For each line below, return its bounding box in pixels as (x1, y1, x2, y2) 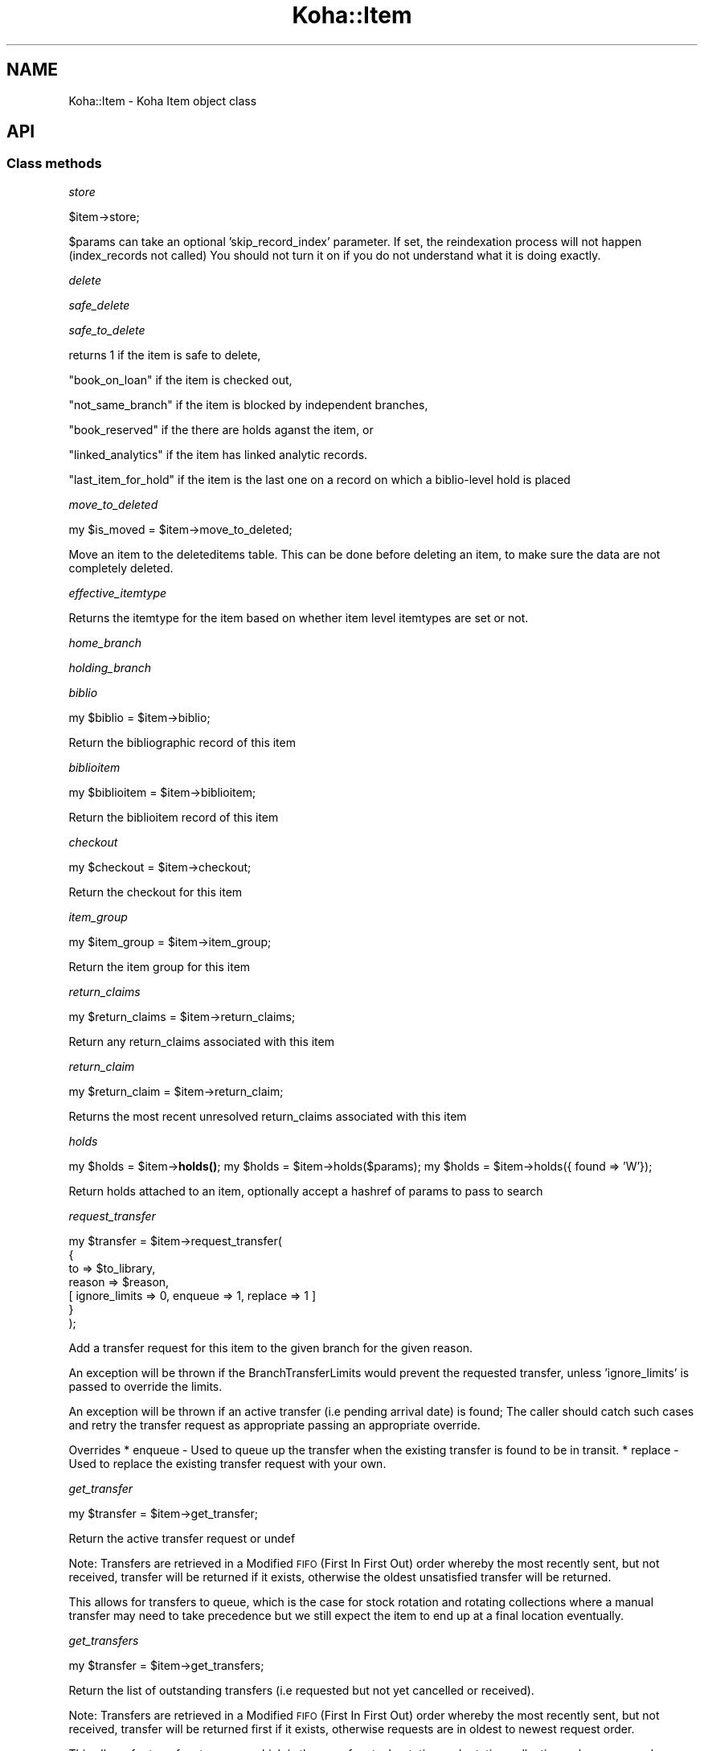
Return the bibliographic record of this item (68, 735, 296, 749)
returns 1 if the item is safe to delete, (68, 347, 261, 362)
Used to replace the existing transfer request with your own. (68, 1456, 387, 1470)
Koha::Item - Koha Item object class (68, 93, 257, 108)
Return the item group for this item (68, 959, 251, 974)
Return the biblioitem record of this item (68, 810, 279, 824)
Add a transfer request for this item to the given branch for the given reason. (68, 1340, 473, 1355)
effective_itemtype (68, 585, 167, 600)
